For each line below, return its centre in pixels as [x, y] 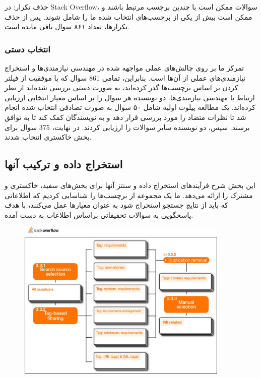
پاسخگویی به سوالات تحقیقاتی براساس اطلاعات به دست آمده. [99, 214]
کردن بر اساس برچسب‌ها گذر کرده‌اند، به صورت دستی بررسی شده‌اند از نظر [121, 87]
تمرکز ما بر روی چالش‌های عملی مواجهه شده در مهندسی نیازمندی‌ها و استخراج [124, 68]
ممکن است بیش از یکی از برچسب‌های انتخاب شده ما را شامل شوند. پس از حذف [128, 16]
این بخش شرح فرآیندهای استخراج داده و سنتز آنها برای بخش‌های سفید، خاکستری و [130, 185]
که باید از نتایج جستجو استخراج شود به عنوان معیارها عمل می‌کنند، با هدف [116, 205]
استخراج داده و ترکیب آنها [64, 164]
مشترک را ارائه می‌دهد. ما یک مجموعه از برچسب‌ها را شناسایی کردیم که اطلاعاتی [129, 195]
